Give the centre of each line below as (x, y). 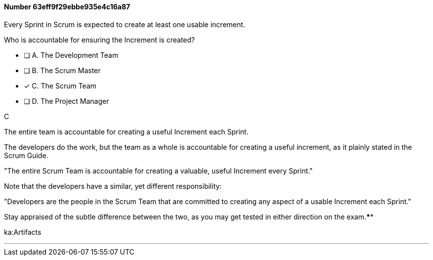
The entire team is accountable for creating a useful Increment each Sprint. (126, 131)
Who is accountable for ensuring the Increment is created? (100, 40)
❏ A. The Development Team (71, 55)
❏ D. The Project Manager (66, 101)
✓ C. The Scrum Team (60, 86)
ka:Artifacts (23, 232)
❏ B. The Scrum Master (62, 70)
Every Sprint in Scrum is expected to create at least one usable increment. (125, 24)
